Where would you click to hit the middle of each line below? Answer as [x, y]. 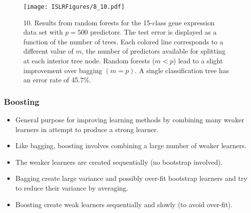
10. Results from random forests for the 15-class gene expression [119, 22]
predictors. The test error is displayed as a [153, 32]
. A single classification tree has [182, 70]
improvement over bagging [63, 70]
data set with [43, 32]
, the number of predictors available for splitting [154, 51]
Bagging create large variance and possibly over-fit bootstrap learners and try [131, 178]
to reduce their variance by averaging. [72, 188]
